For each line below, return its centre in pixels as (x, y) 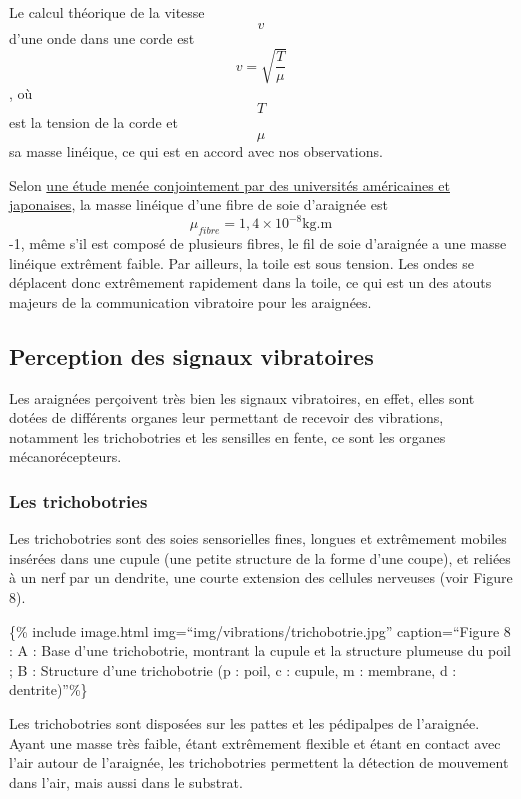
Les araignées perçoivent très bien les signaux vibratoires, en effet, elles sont (242, 397)
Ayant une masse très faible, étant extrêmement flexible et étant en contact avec (255, 742)
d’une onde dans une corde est (102, 37)
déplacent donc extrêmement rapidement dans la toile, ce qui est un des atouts (250, 282)
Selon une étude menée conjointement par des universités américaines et (229, 184)
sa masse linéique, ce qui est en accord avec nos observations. (196, 150)
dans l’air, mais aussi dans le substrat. (126, 781)
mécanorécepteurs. (65, 456)
